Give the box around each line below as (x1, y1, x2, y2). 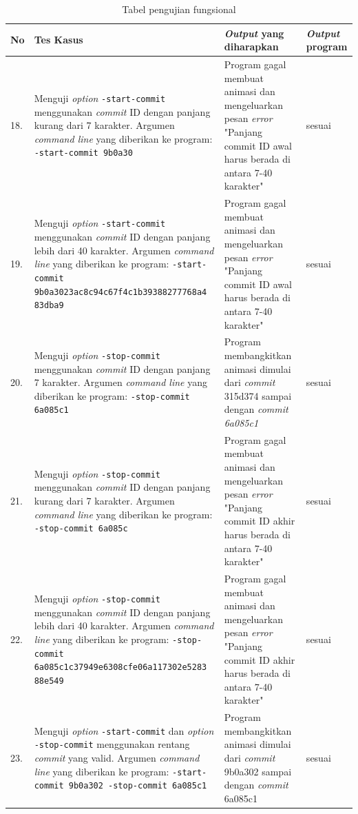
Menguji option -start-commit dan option (34, 723, 214, 737)
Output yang (224, 26, 284, 40)
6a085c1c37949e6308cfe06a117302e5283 (34, 662, 207, 673)
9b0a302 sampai (224, 764, 292, 778)
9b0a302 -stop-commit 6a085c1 (68, 781, 207, 791)
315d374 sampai (224, 388, 292, 403)
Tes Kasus (34, 32, 83, 47)
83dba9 (34, 301, 64, 311)
